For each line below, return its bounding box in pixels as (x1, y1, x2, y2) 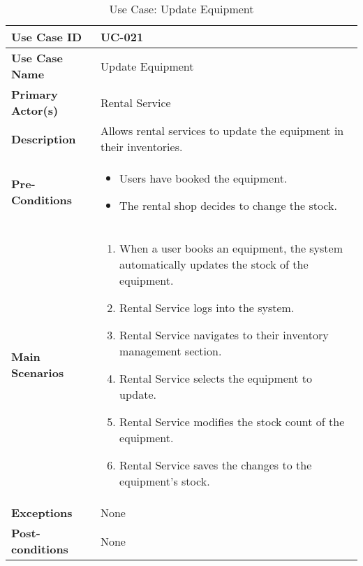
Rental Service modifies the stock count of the (119, 413, 345, 430)
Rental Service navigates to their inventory (119, 327, 329, 343)
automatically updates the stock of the (119, 256, 309, 272)
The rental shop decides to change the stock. (119, 197, 337, 213)
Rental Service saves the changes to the (119, 457, 312, 473)
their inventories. (100, 139, 183, 155)
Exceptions (11, 504, 73, 521)
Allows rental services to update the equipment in (100, 122, 344, 139)
